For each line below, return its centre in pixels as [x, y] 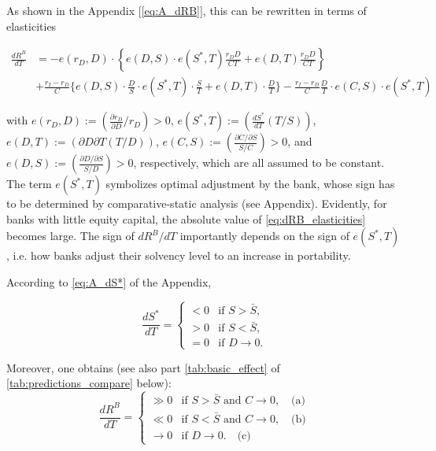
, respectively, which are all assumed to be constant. [259, 163]
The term [29, 184]
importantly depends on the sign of [264, 236]
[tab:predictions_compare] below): [89, 383]
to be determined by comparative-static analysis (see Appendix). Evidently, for [197, 203]
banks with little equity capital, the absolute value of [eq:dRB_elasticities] [186, 218]
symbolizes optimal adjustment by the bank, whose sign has [250, 184]
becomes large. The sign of [70, 236]
